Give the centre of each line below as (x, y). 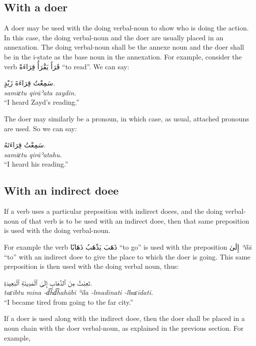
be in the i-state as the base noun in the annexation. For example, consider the (123, 56)
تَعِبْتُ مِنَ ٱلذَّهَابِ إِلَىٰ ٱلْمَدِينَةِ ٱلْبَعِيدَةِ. (48, 282)
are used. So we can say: (41, 128)
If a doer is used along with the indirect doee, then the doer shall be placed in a (125, 318)
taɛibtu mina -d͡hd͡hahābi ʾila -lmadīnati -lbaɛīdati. (79, 292)
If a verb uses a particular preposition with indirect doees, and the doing (114, 211)
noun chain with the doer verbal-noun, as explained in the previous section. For (124, 328)
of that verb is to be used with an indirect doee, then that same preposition (135, 220)
